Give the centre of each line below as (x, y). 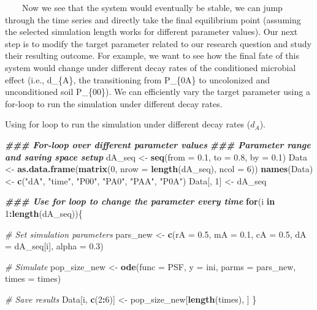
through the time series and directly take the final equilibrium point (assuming (153, 19)
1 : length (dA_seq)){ (44, 213)
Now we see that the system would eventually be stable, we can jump (152, 7)
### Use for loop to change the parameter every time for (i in (140, 201)
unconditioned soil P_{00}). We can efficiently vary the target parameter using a (158, 92)
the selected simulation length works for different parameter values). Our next (151, 32)
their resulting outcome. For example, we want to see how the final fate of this (152, 55)
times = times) (33, 278)
